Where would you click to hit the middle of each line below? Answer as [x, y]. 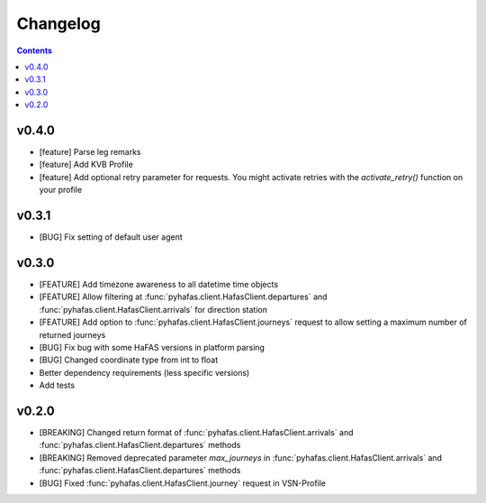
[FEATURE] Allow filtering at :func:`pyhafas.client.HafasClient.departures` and [183, 297]
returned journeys [72, 334]
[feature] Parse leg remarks [90, 152]
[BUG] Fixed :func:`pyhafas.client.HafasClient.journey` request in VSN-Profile [183, 483]
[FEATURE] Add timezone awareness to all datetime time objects [159, 284]
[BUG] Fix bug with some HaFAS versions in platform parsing [152, 347]
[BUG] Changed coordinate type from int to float [129, 360]
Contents [35, 50]
